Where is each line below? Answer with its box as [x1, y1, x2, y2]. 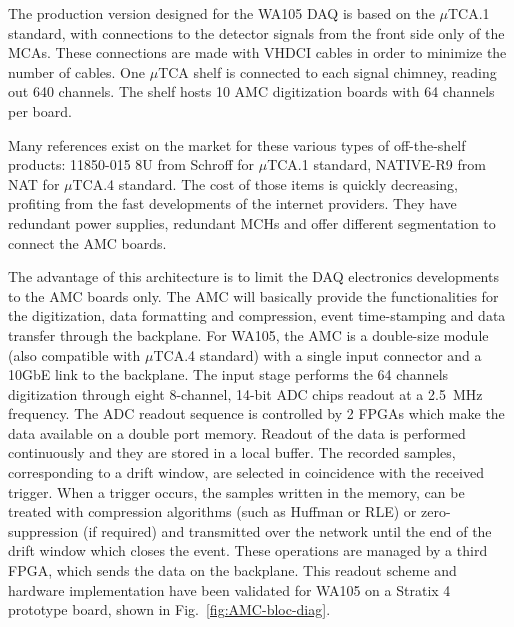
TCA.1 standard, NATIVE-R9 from [267, 154, 486, 175]
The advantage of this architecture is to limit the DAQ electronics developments [8, 266, 499, 287]
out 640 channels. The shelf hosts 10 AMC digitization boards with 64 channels [8, 81, 495, 102]
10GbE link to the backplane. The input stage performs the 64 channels [8, 364, 449, 385]
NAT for [8, 173, 60, 194]
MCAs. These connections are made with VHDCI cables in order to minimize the [8, 42, 507, 63]
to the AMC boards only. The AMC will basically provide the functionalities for [8, 285, 499, 306]
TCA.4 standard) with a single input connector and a [153, 344, 482, 365]
